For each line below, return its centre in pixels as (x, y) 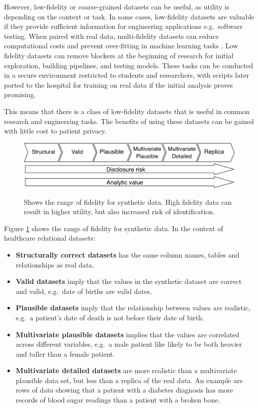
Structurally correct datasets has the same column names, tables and (128, 254)
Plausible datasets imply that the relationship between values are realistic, (133, 308)
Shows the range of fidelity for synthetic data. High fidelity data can (128, 202)
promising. (20, 94)
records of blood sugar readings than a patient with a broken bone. (118, 400)
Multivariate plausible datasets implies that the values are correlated (128, 334)
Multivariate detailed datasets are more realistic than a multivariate (126, 370)
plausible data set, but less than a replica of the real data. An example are (129, 380)
